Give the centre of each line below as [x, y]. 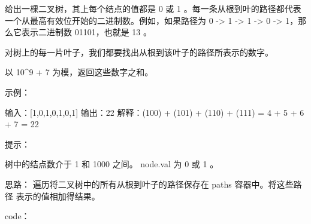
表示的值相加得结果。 [58, 196]
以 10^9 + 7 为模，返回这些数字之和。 [79, 72]
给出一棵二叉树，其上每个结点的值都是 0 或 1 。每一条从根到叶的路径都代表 [153, 8]
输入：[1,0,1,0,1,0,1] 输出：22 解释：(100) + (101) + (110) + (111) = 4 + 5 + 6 [155, 112]
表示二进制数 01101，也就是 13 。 [86, 32]
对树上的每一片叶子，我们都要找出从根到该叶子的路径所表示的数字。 [139, 52]
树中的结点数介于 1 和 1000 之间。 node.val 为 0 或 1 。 [112, 164]
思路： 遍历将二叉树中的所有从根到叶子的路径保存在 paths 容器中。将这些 [149, 184]
